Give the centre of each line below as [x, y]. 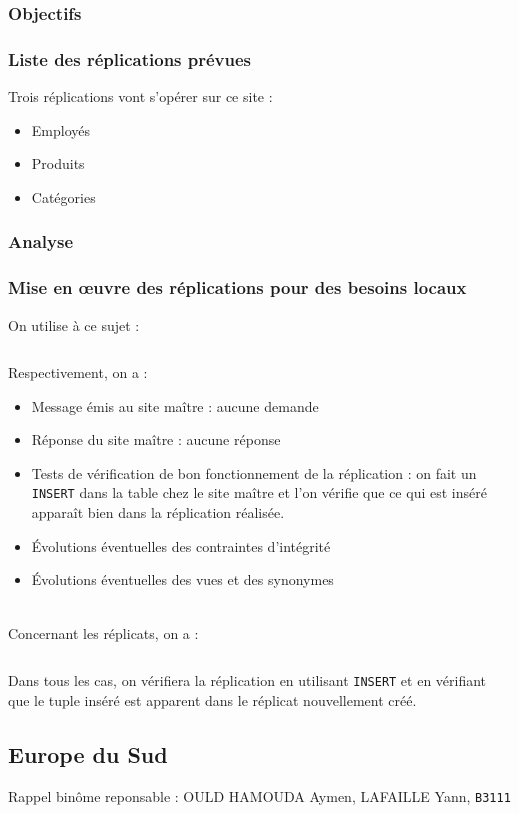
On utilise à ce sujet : [74, 324]
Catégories [63, 196]
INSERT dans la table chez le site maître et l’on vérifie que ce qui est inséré [259, 492]
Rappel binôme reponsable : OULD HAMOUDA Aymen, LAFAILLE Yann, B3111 [259, 795]
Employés [61, 129]
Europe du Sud [88, 753]
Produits [58, 163]
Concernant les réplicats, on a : [103, 632]
